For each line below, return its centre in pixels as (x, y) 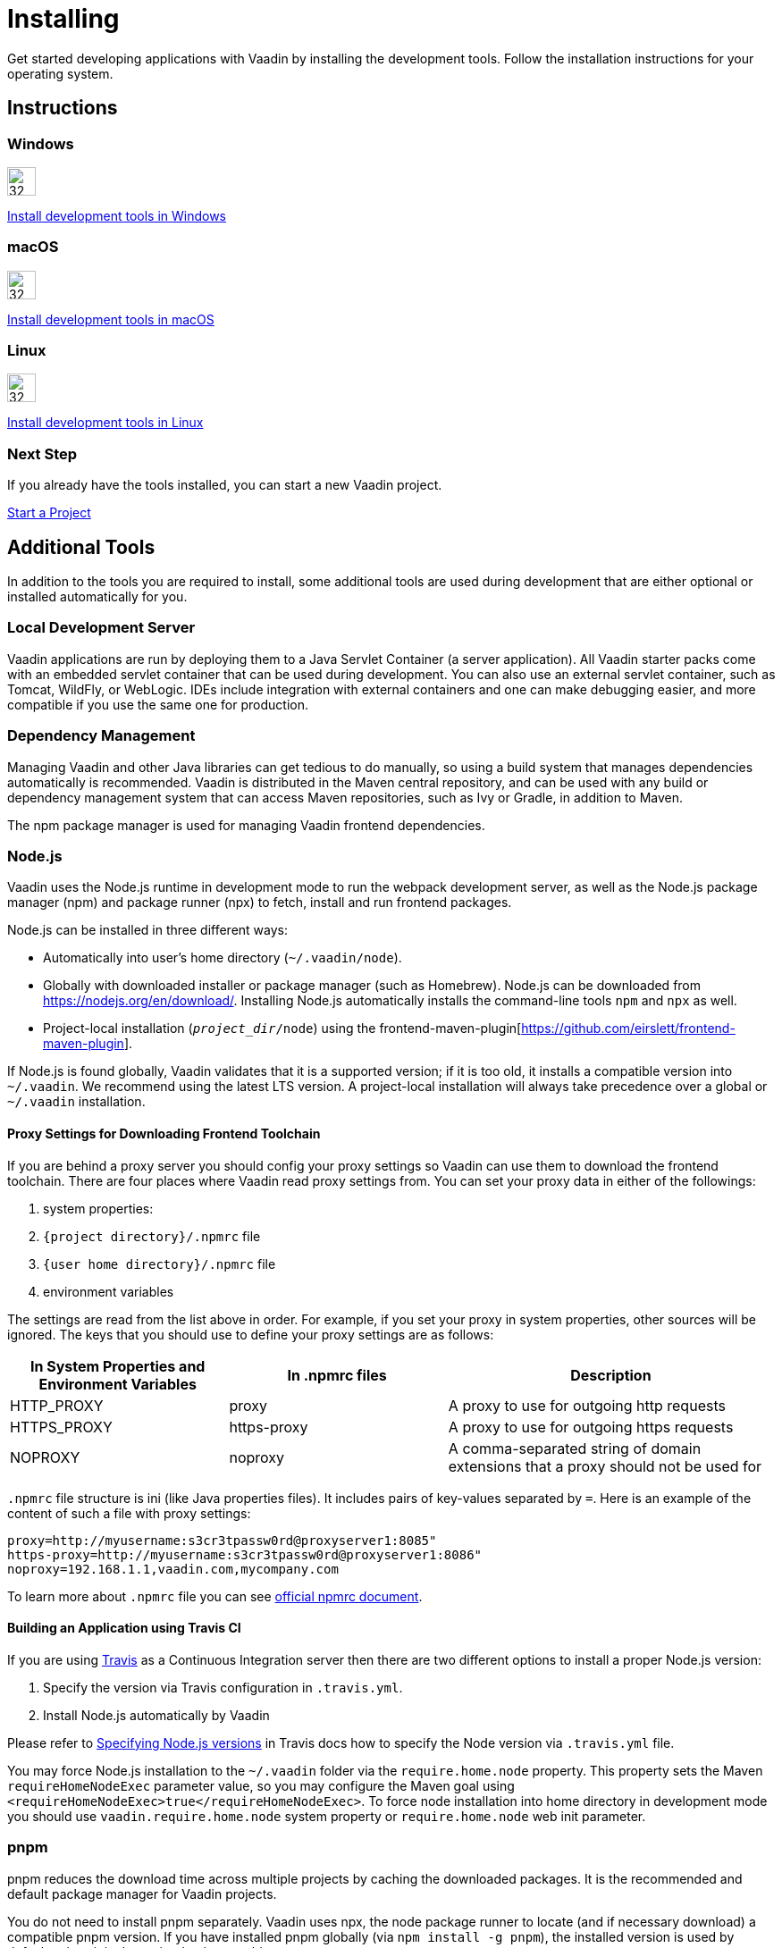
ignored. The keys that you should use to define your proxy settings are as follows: (251, 1334)
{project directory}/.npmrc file (152, 1236)
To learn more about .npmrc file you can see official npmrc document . (215, 1596)
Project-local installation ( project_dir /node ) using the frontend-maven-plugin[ (282, 1029)
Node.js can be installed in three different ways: (148, 930)
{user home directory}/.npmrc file (160, 1264)
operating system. (60, 73)
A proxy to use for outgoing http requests (587, 1405)
